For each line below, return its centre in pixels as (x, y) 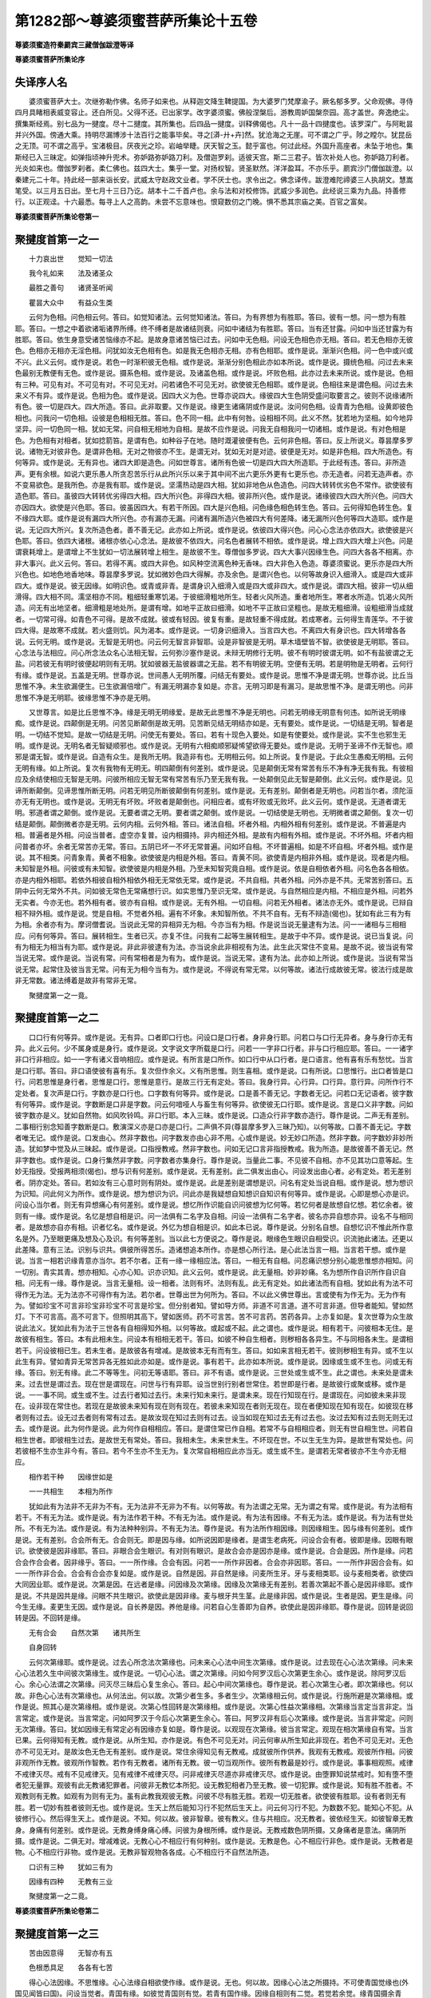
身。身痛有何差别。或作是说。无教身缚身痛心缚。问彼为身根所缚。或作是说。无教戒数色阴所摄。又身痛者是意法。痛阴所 (210, 1829)
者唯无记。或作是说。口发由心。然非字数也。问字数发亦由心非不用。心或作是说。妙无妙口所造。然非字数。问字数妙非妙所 (214, 1138)
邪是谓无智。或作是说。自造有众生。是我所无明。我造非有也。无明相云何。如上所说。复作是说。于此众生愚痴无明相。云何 (214, 757)
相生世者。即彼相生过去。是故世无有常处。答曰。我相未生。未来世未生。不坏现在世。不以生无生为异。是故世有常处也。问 (214, 1439)
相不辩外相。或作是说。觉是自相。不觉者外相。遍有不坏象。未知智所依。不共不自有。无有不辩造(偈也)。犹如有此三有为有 (213, 913)
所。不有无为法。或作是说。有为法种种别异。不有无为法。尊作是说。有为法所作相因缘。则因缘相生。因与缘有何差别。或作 (214, 1528)
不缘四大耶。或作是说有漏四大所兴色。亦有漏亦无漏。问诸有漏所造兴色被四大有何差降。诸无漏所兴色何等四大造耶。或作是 (214, 519)
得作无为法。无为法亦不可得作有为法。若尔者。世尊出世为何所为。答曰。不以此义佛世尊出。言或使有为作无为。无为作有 (210, 1294)
